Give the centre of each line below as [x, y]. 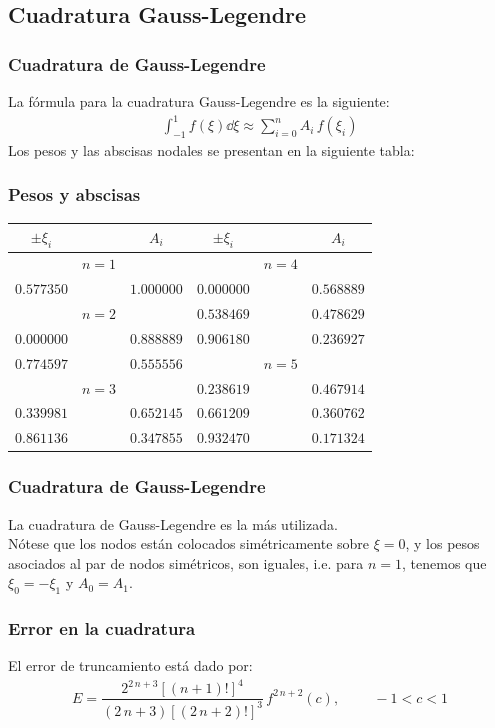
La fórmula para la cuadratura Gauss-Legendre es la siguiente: [199, 101]
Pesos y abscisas [74, 194]
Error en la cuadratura [102, 628]
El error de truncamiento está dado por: [130, 665]
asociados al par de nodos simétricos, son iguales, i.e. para [186, 562]
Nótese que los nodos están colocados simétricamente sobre [189, 543]
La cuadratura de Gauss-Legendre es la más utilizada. [173, 523]
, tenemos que [444, 562]
